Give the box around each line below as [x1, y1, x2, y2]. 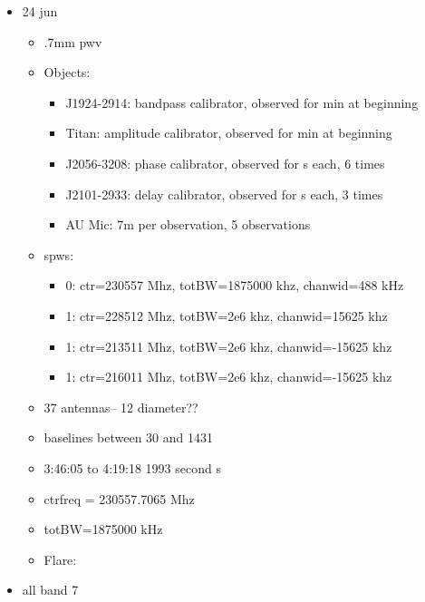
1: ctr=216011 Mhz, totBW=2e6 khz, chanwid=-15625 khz [65, 367, 392, 386]
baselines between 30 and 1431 [43, 428, 214, 447]
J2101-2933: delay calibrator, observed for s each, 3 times [65, 184, 383, 203]
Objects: [43, 63, 91, 82]
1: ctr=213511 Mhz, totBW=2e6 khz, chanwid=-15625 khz [65, 336, 392, 355]
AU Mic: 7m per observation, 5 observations [65, 215, 311, 234]
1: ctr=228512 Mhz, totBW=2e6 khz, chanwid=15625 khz [65, 306, 388, 325]
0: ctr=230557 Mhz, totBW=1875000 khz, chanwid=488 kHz [65, 276, 404, 295]
